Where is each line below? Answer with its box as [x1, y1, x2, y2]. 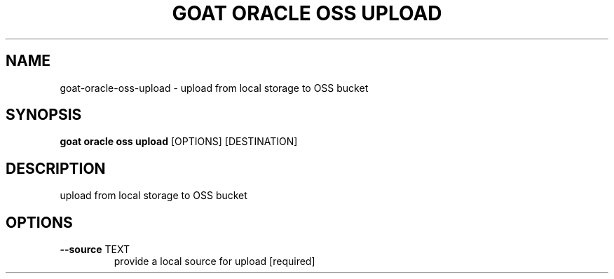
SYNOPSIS [6, 106, 82, 124]
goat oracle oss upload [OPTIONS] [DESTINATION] [60, 135, 298, 148]
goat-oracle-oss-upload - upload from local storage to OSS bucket [60, 81, 369, 94]
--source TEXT [60, 243, 130, 256]
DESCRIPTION [6, 159, 106, 177]
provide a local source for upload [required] [114, 255, 315, 268]
